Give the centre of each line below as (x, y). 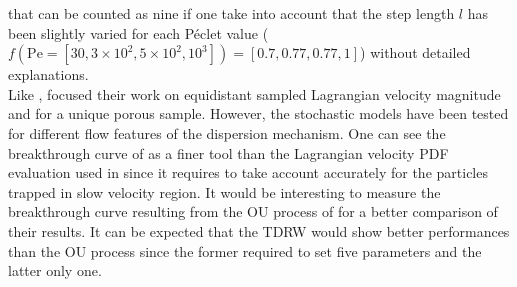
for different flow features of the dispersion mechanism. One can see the (227, 132)
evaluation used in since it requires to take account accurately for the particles (248, 172)
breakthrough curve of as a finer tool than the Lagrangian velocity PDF (228, 152)
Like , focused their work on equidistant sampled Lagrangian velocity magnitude (254, 93)
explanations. (48, 74)
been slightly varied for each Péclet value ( (138, 32)
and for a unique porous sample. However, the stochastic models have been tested (258, 113)
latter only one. (55, 270)
